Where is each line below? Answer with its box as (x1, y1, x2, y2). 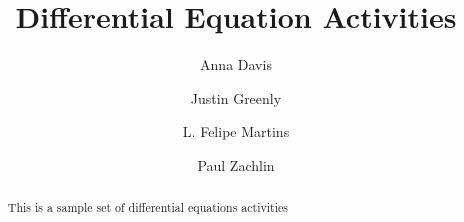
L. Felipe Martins (182, 121, 290, 142)
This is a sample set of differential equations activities (7, 199, 288, 216)
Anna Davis (200, 54, 272, 75)
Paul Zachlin (197, 154, 275, 175)
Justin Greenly (190, 87, 282, 108)
